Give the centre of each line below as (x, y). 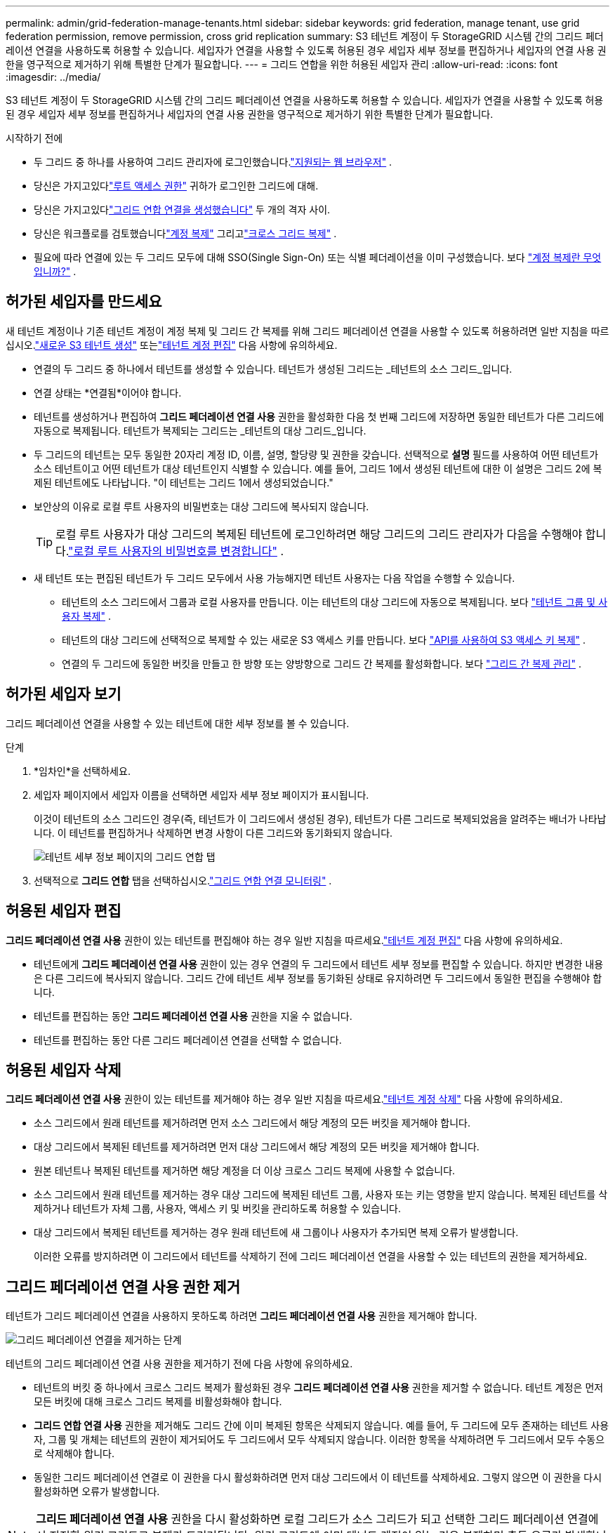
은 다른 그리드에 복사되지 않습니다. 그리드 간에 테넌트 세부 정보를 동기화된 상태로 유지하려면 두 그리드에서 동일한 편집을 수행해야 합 (318, 978)
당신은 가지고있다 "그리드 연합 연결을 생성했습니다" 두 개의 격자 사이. (182, 210)
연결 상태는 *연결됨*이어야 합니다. (108, 392)
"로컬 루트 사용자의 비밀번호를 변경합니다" (173, 551)
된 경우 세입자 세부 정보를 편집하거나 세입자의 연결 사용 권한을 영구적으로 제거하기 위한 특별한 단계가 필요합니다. (250, 114)
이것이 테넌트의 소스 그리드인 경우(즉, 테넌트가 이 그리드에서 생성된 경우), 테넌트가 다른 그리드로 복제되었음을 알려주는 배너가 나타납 (320, 818)
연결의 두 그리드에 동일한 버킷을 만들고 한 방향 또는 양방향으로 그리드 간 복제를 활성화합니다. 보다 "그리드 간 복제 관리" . (322, 663)
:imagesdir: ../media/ (53, 77)
